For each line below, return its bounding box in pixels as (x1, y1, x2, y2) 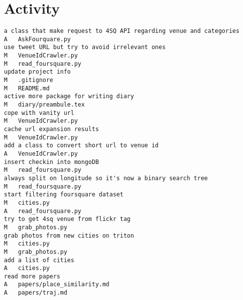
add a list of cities (4, 256, 75, 264)
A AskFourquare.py (4, 35, 71, 43)
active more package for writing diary (4, 93, 134, 100)
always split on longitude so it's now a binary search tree (4, 174, 208, 182)
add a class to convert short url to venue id (4, 142, 159, 149)
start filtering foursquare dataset (4, 191, 124, 198)
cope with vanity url (4, 109, 75, 116)
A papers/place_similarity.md (4, 281, 109, 288)
